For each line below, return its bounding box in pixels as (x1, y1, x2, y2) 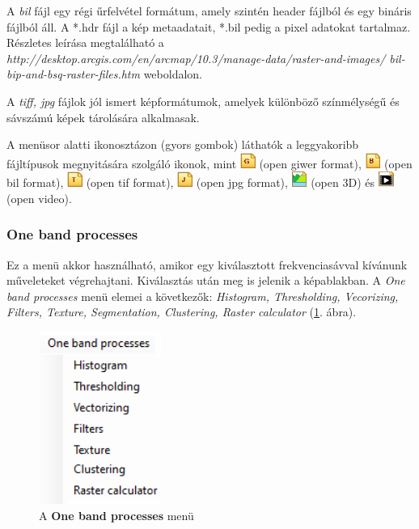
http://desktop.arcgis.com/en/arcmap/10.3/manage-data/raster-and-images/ (6, 49, 386, 66)
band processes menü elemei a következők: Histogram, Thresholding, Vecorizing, (6, 287, 399, 304)
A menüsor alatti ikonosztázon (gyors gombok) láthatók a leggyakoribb (6, 136, 359, 153)
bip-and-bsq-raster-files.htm (6, 66, 140, 83)
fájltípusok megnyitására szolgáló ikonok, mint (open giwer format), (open (6, 154, 413, 171)
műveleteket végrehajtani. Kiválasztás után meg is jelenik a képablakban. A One (6, 272, 405, 289)
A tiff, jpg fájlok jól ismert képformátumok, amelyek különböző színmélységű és (6, 92, 400, 109)
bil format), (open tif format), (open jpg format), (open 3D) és (6, 174, 375, 191)
